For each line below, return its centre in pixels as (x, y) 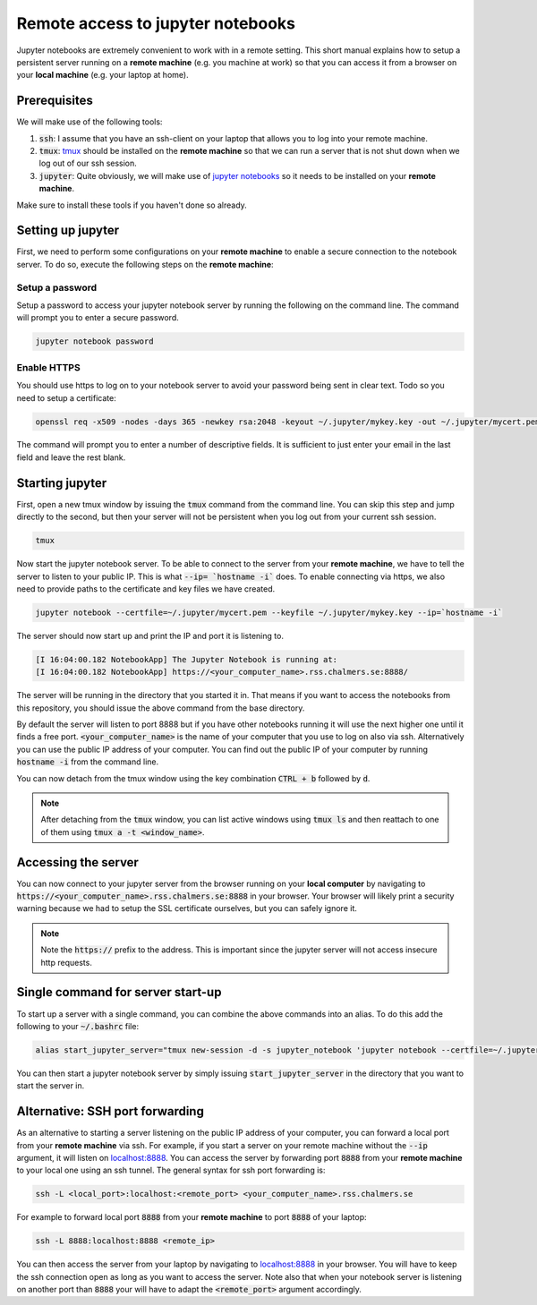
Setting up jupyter (68, 230)
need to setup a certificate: (66, 397)
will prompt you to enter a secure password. (98, 318)
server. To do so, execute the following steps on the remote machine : (145, 264)
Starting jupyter (62, 483)
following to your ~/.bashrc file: (77, 1026)
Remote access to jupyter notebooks (156, 23)
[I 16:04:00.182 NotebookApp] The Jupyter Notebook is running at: (187, 659)
